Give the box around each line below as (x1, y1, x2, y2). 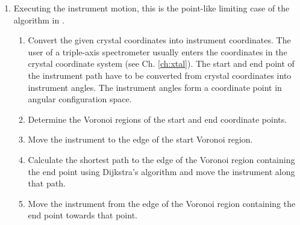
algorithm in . (13, 13, 64, 26)
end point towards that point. (28, 209, 137, 221)
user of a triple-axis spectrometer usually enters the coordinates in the (28, 45, 287, 58)
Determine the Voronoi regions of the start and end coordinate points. (28, 112, 287, 125)
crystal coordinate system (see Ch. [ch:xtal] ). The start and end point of (28, 57, 295, 70)
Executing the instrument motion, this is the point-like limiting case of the (13, 2, 290, 14)
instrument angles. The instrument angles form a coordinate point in (28, 81, 282, 93)
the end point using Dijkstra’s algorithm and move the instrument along (28, 165, 295, 177)
